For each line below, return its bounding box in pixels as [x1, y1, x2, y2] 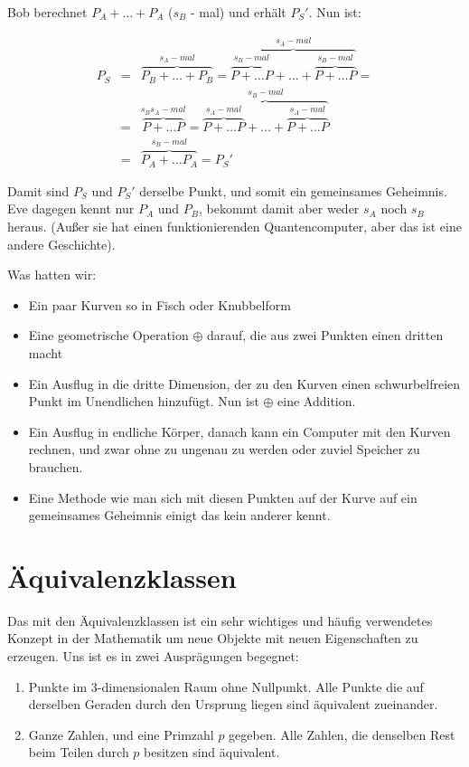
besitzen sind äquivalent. [144, 743, 280, 762]
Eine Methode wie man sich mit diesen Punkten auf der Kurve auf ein [28, 488, 417, 507]
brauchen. [28, 457, 83, 476]
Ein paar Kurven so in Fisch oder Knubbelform [28, 295, 291, 314]
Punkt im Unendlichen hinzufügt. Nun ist [28, 392, 259, 411]
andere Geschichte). [7, 234, 116, 253]
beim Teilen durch [28, 743, 129, 762]
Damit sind [7, 181, 70, 200]
